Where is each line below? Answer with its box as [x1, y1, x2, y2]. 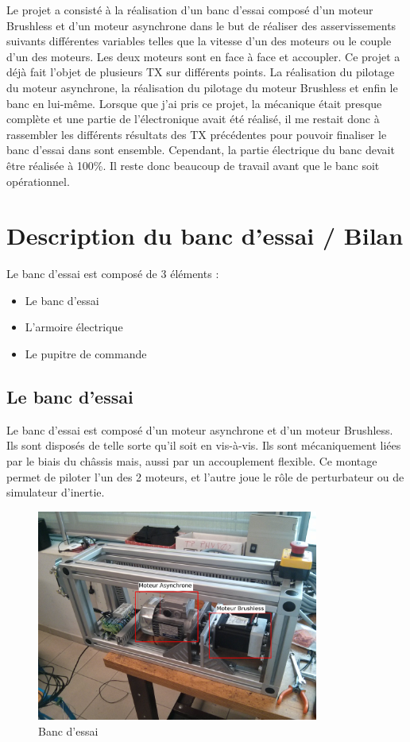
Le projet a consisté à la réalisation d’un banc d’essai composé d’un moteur [6, 2, 373, 17]
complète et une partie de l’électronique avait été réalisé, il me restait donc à [6, 110, 380, 127]
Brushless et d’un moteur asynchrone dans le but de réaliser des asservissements [6, 17, 396, 33]
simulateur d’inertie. [6, 484, 105, 500]
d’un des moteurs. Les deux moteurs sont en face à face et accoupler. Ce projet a [6, 48, 400, 64]
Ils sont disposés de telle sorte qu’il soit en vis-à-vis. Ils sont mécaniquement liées [6, 437, 401, 454]
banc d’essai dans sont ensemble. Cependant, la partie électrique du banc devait [6, 141, 395, 158]
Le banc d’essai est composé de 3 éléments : [6, 265, 219, 282]
